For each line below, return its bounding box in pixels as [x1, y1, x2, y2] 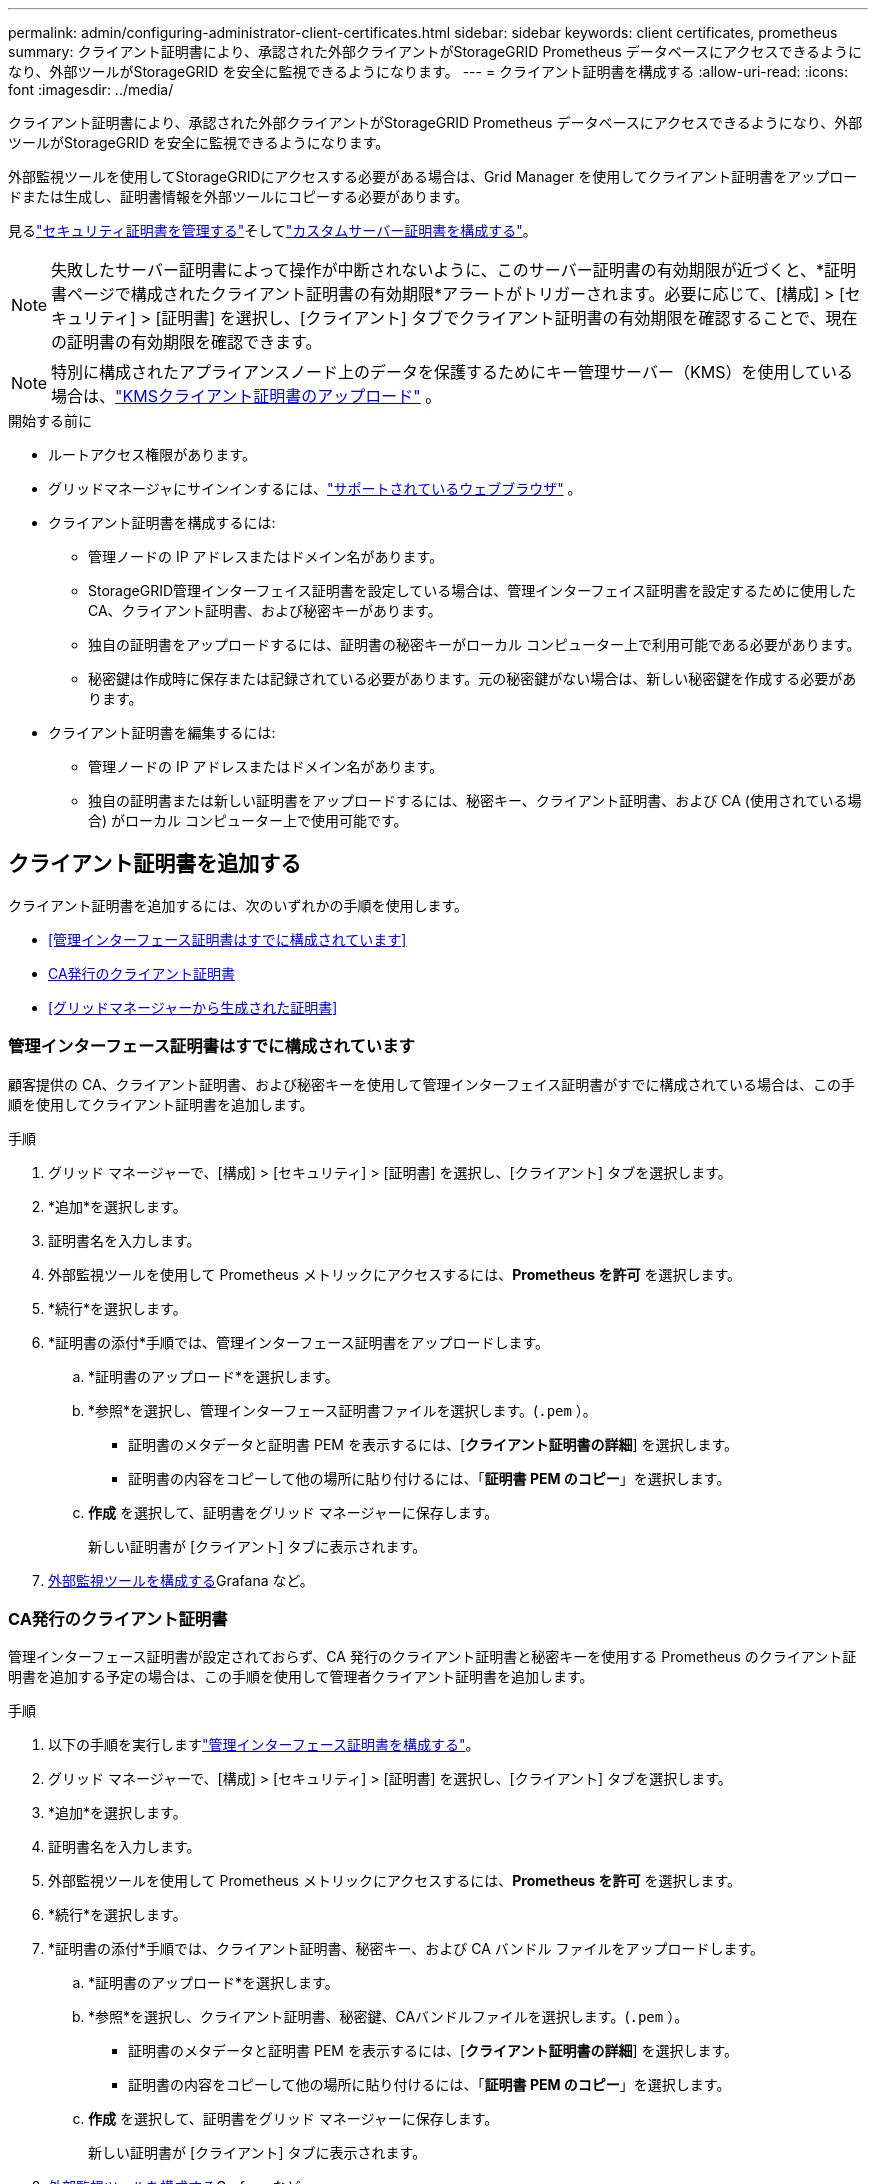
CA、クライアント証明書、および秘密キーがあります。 [88, 602, 442, 619]
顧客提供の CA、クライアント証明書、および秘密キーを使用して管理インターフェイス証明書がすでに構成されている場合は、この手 [8, 1075, 856, 1093]
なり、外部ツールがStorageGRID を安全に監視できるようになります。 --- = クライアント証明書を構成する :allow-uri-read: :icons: [8, 63, 848, 80]
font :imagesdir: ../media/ [8, 81, 174, 98]
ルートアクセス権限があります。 [48, 446, 256, 463]
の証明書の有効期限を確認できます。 [51, 332, 322, 352]
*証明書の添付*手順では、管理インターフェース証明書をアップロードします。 [48, 1333, 550, 1351]
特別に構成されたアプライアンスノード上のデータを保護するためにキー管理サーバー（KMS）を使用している [51, 362, 853, 382]
